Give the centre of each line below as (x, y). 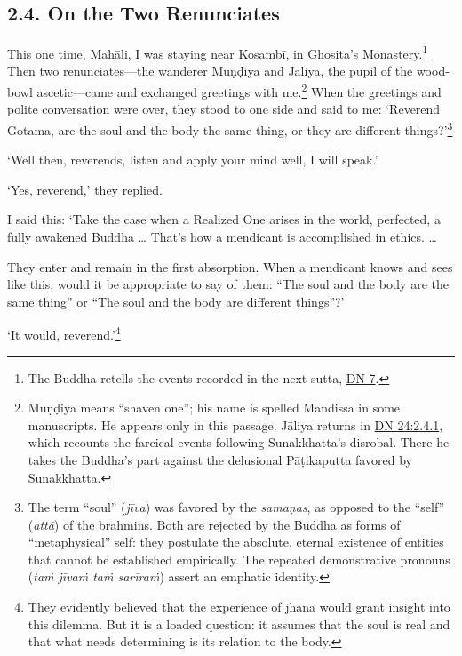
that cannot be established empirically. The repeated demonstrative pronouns (239, 559)
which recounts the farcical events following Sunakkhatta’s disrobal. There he (239, 442)
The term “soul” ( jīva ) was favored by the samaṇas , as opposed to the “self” (236, 507)
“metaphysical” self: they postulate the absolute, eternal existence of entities (236, 542)
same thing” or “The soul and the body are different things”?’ (176, 301)
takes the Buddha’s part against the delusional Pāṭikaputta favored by (220, 459)
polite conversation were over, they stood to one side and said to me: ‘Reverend (224, 109)
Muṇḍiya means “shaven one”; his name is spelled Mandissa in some (214, 408)
